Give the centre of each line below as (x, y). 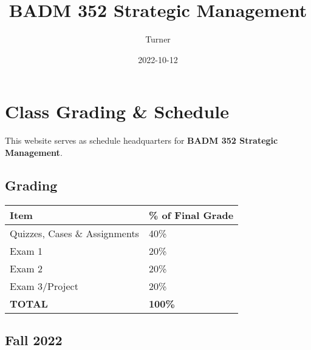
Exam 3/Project (44, 286)
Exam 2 (26, 268)
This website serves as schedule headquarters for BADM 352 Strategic (142, 140)
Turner (158, 39)
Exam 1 (26, 251)
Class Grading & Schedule (117, 111)
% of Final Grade (191, 215)
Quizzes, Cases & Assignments (74, 233)
